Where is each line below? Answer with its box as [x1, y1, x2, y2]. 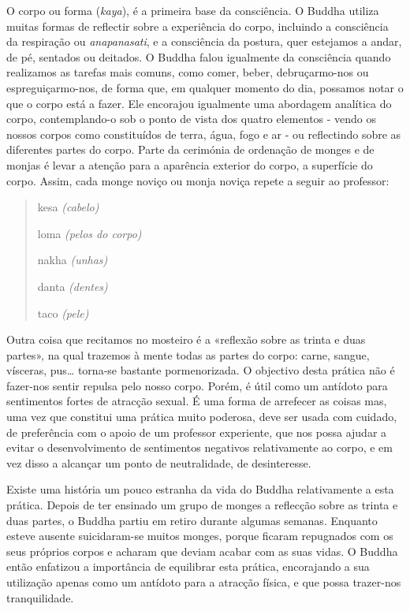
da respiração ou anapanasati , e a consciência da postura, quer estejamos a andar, [6, 33, 402, 50]
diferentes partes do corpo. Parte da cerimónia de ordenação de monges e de [6, 141, 375, 158]
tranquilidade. [6, 589, 74, 605]
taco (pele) [37, 304, 89, 321]
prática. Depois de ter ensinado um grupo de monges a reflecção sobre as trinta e [6, 497, 398, 513]
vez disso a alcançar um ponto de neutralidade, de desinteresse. [6, 454, 311, 471]
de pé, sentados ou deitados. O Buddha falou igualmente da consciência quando [6, 48, 391, 65]
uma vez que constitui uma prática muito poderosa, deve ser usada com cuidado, [6, 408, 397, 425]
